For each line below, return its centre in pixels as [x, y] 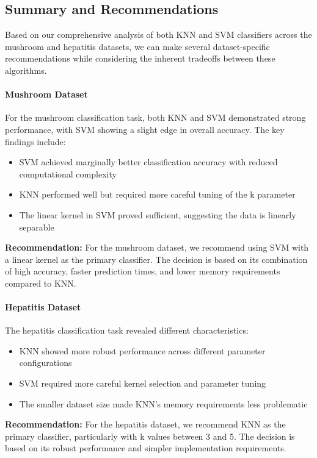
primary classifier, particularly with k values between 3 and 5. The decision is [150, 436]
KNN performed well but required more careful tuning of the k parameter [157, 194]
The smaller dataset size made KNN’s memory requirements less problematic [163, 403]
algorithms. [26, 70]
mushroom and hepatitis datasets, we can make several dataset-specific [137, 46]
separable [37, 227]
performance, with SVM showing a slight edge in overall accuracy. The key [145, 129]
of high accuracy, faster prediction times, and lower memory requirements [143, 271]
